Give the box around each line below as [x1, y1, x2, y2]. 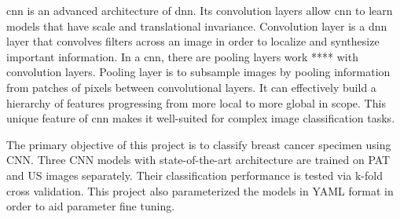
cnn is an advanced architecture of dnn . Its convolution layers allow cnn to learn [6, 2, 393, 18]
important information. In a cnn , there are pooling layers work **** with [6, 48, 358, 64]
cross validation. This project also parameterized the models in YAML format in [6, 182, 394, 199]
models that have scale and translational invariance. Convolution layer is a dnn [6, 17, 387, 34]
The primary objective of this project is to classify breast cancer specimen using [6, 136, 391, 152]
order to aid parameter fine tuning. [6, 198, 175, 214]
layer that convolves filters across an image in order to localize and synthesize [6, 33, 380, 49]
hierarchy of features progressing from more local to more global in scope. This [6, 94, 386, 111]
